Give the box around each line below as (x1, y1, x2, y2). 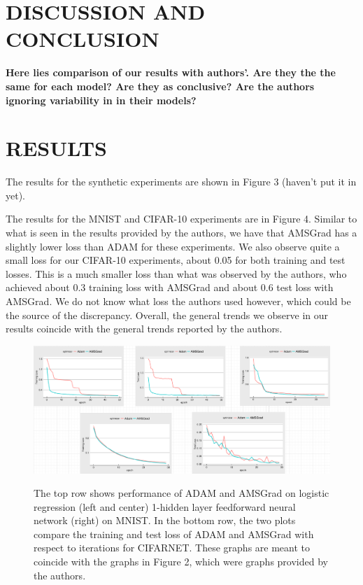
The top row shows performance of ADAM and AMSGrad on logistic (34, 486, 329, 500)
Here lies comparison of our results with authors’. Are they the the (6, 65, 336, 80)
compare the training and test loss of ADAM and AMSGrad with (34, 526, 314, 541)
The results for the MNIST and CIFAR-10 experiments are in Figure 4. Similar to (6, 211, 357, 226)
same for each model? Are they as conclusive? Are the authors (6, 78, 315, 93)
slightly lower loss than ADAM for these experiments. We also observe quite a (6, 239, 340, 253)
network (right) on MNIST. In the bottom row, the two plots (34, 513, 296, 528)
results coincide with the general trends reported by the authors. (6, 321, 283, 336)
